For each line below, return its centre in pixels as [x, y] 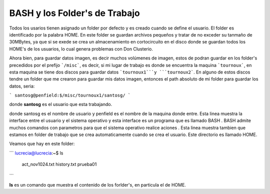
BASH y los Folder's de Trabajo [74, 13]
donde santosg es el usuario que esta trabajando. [61, 104]
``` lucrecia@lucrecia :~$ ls [36, 153]
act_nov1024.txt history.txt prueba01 [59, 164]
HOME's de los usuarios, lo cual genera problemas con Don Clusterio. [81, 49]
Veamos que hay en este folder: [42, 144]
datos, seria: [22, 86]
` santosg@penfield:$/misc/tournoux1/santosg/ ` [70, 95]
